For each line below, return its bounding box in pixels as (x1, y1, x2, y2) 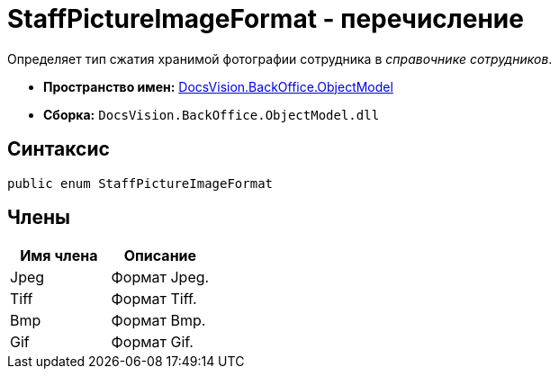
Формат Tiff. (111, 290, 197, 309)
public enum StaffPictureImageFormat (7, 175, 274, 191)
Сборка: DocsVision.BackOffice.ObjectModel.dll (43, 106, 380, 122)
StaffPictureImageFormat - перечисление (7, 4, 524, 34)
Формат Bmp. (111, 311, 206, 330)
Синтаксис (7, 138, 110, 161)
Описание (123, 246, 197, 265)
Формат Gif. (111, 333, 194, 352)
